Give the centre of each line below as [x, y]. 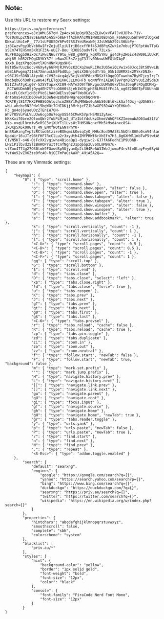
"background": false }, [29, 364]
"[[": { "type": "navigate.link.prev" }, [74, 385]
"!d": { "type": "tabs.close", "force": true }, [82, 287]
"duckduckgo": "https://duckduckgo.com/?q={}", [89, 488]
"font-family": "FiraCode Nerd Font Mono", [85, 595]
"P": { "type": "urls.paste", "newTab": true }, [82, 432]
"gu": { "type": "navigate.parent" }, [71, 393]
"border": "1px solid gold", [69, 569]
